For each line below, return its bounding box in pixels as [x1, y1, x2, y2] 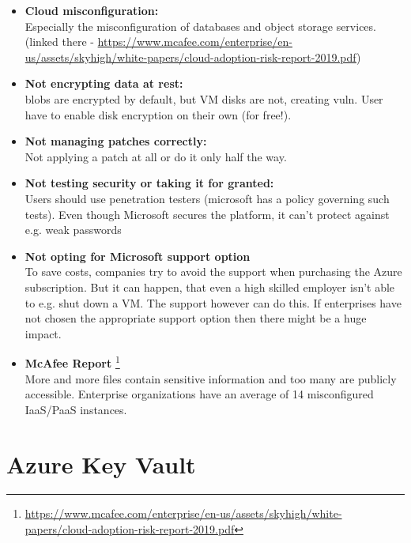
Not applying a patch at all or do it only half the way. [25, 148, 287, 164]
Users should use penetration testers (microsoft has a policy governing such [25, 190, 390, 206]
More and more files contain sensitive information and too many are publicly [25, 370, 397, 387]
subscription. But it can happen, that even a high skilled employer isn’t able [25, 278, 395, 295]
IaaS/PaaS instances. [25, 401, 127, 417]
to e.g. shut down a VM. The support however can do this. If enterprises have [25, 294, 402, 311]
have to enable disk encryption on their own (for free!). [25, 106, 292, 123]
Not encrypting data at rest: [25, 75, 183, 92]
